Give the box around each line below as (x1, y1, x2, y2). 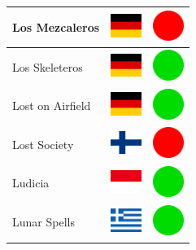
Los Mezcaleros (12, 18, 100, 35)
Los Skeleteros (12, 58, 83, 75)
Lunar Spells (12, 213, 75, 230)
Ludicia (12, 174, 50, 191)
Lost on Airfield (12, 97, 91, 114)
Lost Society (12, 135, 74, 152)
